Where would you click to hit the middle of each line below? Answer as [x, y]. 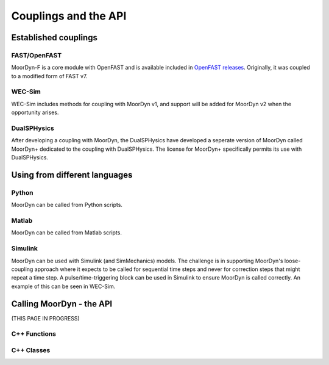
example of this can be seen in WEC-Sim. [63, 286]
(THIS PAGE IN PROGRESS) [45, 318]
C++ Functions [34, 334]
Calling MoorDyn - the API [62, 304]
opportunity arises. [35, 112]
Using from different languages [72, 175]
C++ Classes [31, 350]
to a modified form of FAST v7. [49, 76]
